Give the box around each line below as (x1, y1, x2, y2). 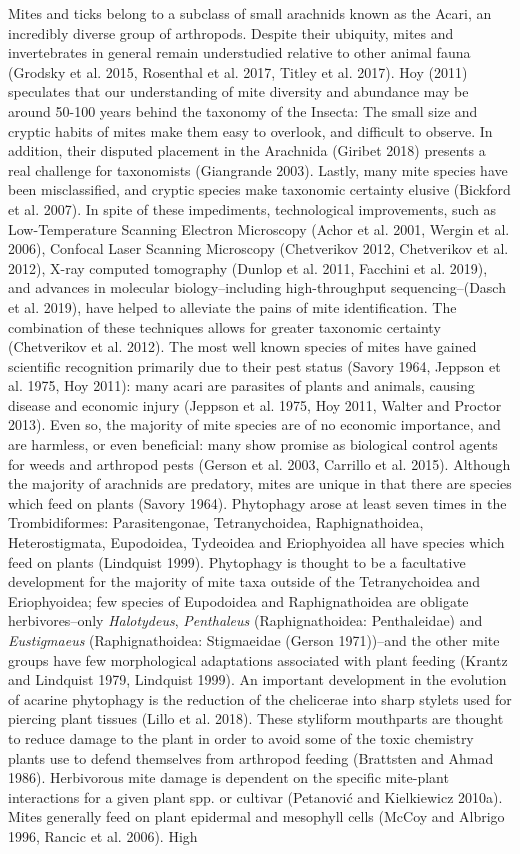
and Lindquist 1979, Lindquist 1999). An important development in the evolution (8, 669, 507, 690)
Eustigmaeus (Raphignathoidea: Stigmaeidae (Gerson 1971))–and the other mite (8, 630, 500, 650)
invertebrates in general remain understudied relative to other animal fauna (8, 42, 471, 63)
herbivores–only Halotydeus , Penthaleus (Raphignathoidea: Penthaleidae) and (8, 610, 483, 631)
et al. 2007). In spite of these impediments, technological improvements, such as (8, 198, 497, 219)
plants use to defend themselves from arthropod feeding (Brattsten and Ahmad (8, 747, 494, 768)
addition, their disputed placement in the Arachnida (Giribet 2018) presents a (8, 140, 486, 161)
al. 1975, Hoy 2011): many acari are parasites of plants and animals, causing (8, 375, 475, 396)
